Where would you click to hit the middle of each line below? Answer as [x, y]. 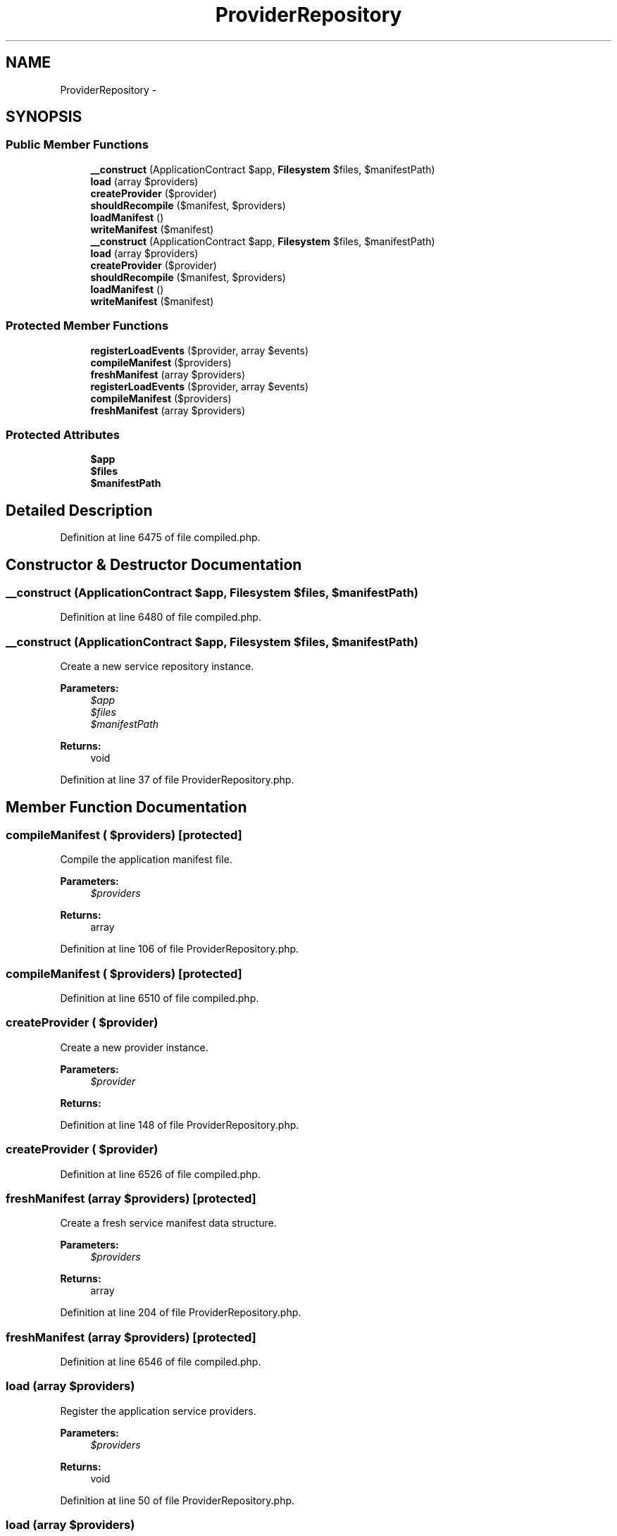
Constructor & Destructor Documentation [154, 564]
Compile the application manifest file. [146, 860]
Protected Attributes [63, 434]
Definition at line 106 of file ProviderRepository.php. [180, 949]
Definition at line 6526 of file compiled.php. [160, 1174]
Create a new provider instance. [134, 1047]
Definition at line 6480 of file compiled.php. [161, 617]
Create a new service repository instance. [157, 667]
